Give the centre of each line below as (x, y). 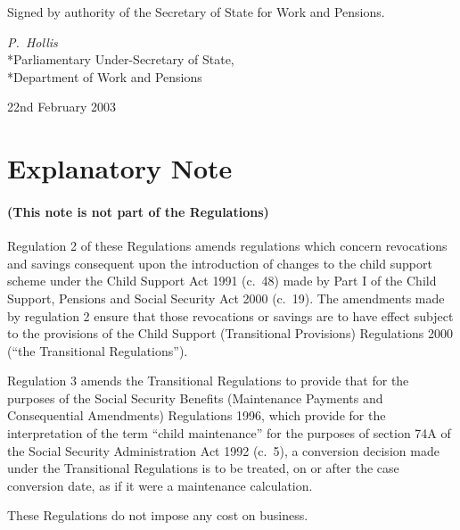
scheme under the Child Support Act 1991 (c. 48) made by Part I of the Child (222, 281)
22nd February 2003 (62, 107)
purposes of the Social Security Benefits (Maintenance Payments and (195, 397)
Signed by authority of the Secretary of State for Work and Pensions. (196, 12)
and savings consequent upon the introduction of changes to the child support (220, 263)
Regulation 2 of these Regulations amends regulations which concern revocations (227, 246)
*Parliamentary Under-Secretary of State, (121, 59)
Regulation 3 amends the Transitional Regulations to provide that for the (208, 381)
